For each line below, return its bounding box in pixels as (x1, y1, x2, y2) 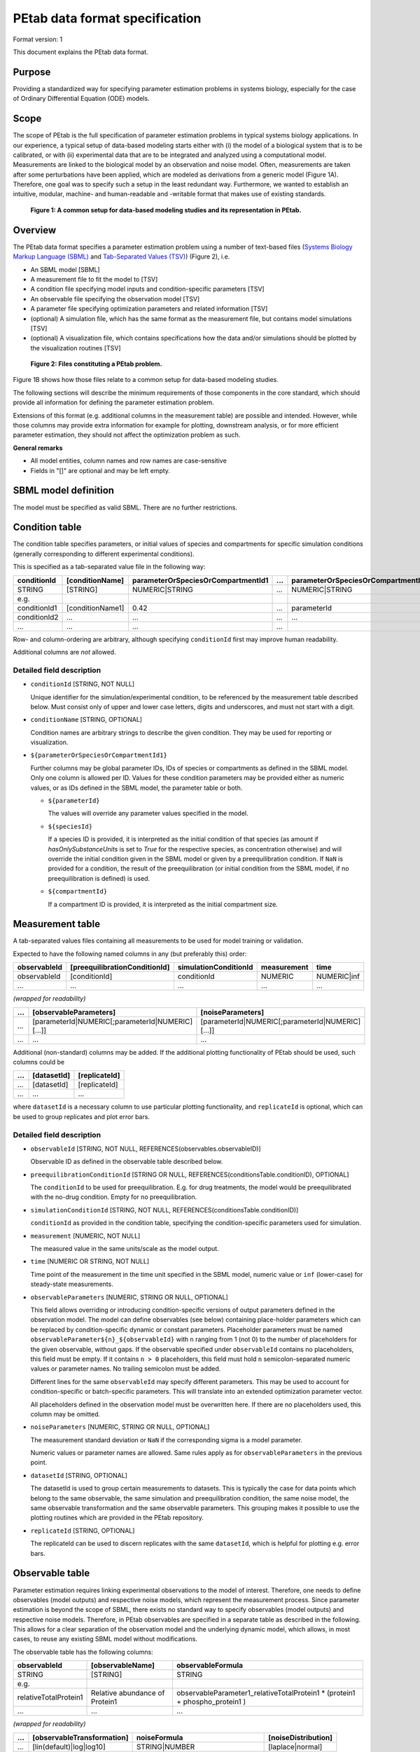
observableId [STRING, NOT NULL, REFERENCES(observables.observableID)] (30, 1144, 262, 1153)
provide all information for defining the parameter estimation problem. (13, 398, 214, 406)
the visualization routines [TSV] (30, 343, 122, 352)
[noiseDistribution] (268, 1732, 332, 1742)
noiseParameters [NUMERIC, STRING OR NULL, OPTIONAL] (30, 1423, 210, 1431)
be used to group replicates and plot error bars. (13, 1112, 150, 1121)
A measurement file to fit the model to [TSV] (30, 275, 158, 283)
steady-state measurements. (30, 1280, 113, 1289)
